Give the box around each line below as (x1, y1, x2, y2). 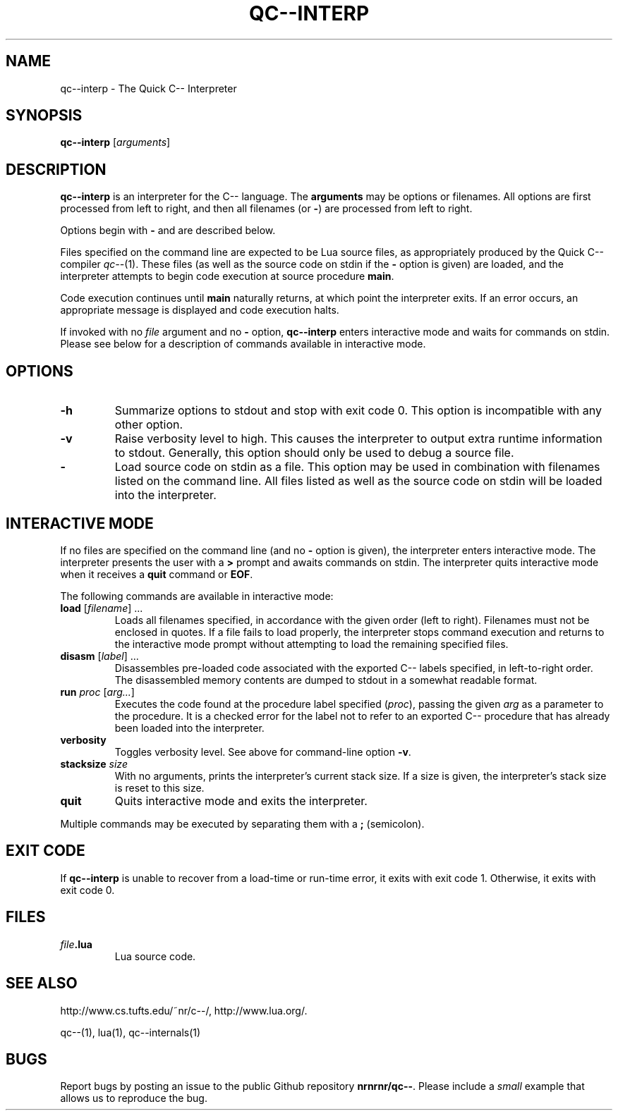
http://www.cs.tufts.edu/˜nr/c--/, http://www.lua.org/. (60, 1004, 308, 1017)
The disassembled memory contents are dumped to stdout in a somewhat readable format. (114, 673, 538, 686)
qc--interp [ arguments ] (60, 136, 171, 149)
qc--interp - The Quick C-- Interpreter (60, 82, 237, 94)
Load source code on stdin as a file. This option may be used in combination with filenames (114, 460, 600, 474)
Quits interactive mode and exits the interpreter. (114, 793, 368, 808)
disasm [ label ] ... (60, 649, 139, 662)
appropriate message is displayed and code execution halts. (60, 304, 339, 317)
